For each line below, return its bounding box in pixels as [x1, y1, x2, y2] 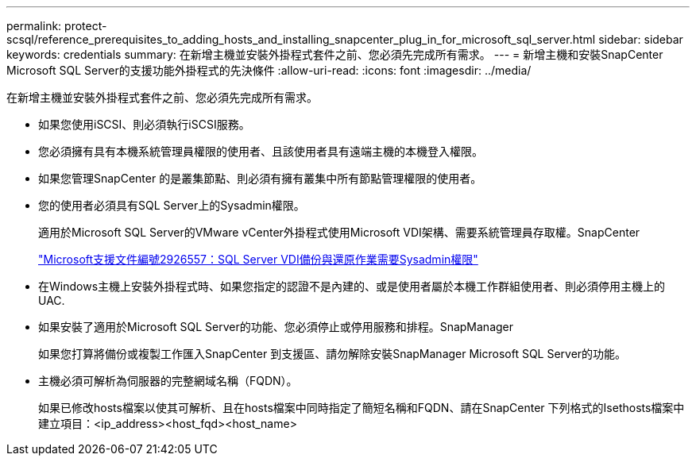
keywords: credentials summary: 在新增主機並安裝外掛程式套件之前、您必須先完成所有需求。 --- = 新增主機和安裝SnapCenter [6, 48, 663, 61]
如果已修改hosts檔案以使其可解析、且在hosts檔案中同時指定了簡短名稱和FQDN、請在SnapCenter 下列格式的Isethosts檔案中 [38, 401, 685, 414]
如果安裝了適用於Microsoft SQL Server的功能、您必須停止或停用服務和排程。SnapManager [38, 320, 514, 333]
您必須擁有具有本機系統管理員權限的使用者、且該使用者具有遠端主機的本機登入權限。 [38, 144, 483, 158]
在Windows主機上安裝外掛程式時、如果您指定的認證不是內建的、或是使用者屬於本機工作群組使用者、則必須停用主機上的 [38, 279, 666, 293]
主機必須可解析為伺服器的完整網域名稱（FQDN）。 [38, 374, 298, 387]
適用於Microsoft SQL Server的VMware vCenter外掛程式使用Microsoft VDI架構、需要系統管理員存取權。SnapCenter [38, 225, 640, 239]
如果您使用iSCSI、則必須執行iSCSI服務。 [38, 117, 250, 131]
